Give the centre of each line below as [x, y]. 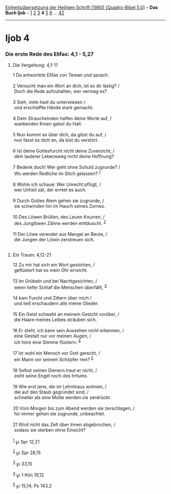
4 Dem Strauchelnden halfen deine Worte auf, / [62, 118]
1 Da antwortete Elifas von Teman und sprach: [61, 75]
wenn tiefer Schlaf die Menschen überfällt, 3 [60, 287]
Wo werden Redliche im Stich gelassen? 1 [57, 173]
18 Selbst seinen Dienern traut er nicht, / [55, 370]
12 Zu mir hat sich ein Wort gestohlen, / [54, 264]
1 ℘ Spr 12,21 [26, 441]
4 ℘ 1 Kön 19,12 [28, 474]
